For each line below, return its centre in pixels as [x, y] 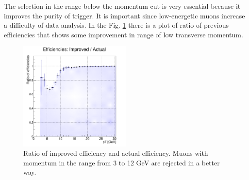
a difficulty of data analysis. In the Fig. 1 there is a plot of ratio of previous [116, 25]
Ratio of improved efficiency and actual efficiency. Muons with [116, 153]
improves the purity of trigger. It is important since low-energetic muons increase [124, 15]
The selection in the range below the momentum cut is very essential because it [122, 6]
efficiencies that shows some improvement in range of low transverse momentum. [124, 34]
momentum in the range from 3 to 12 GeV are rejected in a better [122, 162]
